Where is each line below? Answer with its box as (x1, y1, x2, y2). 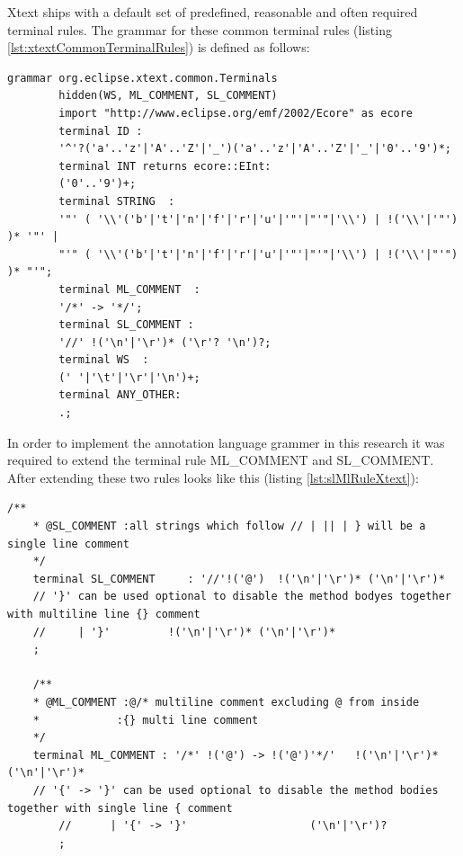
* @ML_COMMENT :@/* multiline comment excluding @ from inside (32, 695, 420, 709)
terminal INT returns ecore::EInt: (58, 159, 272, 173)
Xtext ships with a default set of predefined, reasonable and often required (7, 3, 418, 21)
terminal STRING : (58, 194, 175, 208)
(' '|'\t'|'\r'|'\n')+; (58, 370, 200, 384)
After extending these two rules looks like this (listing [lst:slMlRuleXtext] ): (7, 468, 419, 486)
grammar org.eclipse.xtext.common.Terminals (7, 71, 278, 85)
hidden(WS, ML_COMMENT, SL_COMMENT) (58, 89, 278, 103)
